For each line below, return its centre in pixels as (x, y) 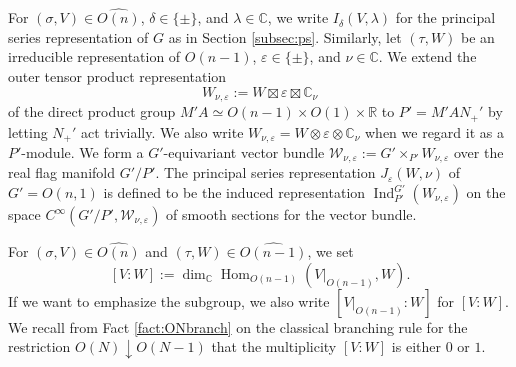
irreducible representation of (94, 56)
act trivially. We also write (162, 131)
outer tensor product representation (117, 76)
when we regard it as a (434, 131)
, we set (330, 251)
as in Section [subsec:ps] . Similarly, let (285, 36)
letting (28, 131)
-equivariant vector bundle (244, 151)
